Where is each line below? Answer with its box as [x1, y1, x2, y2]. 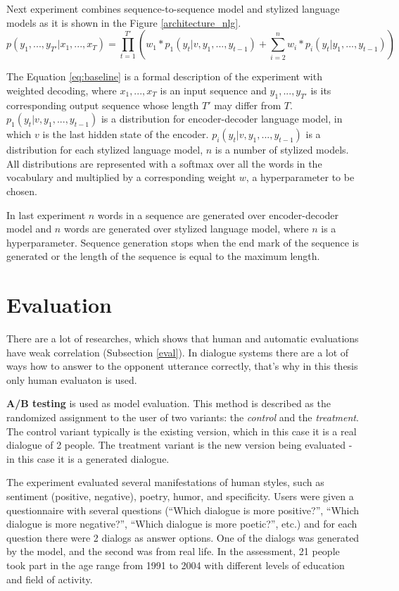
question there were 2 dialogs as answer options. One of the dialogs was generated [6, 530, 360, 545]
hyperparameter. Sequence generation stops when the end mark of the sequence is [6, 235, 359, 249]
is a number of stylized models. [215, 142, 349, 157]
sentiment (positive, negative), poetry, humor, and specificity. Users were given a [6, 488, 354, 503]
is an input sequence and [160, 82, 267, 97]
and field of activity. [6, 571, 93, 586]
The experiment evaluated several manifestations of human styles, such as [6, 475, 324, 490]
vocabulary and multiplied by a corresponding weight [6, 170, 236, 185]
